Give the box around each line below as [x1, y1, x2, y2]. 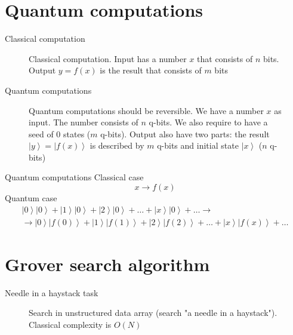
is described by [90, 139, 144, 152]
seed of [29, 127, 54, 140]
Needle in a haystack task [5, 286, 98, 299]
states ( [63, 127, 91, 140]
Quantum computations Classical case [5, 171, 144, 183]
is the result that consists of [100, 64, 202, 76]
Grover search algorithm [5, 251, 210, 276]
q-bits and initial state [157, 139, 239, 152]
